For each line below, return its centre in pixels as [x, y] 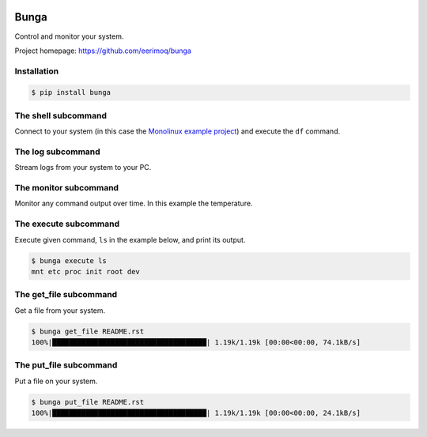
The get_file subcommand [66, 295]
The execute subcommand [67, 224]
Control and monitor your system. [69, 36]
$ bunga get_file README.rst [88, 331]
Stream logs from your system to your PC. [83, 168]
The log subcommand [57, 152]
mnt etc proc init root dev [85, 271]
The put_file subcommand [66, 365]
